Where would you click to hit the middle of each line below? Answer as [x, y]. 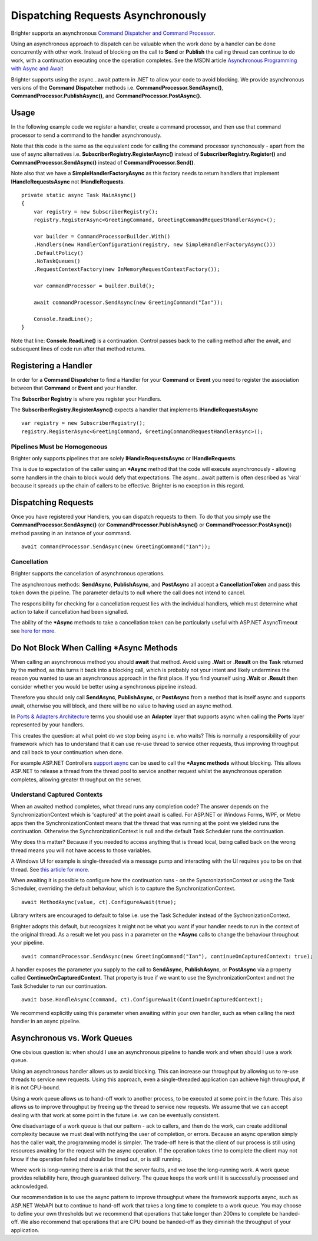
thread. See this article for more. [50, 869]
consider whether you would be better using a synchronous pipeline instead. [104, 686]
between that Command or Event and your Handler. [74, 388]
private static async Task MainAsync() [79, 195]
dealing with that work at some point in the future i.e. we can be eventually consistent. [115, 1115]
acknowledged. [29, 1186]
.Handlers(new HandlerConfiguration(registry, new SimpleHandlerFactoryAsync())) [155, 245]
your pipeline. [27, 943]
